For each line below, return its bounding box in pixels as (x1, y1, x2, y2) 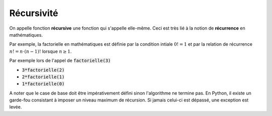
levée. (9, 104, 22, 110)
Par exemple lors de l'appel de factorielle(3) (9, 58, 111, 64)
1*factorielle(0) (22, 81, 65, 87)
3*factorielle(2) (22, 67, 65, 73)
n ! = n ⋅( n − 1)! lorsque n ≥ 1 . (9, 48, 72, 54)
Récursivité (9, 8, 58, 19)
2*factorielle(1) (22, 74, 65, 80)
